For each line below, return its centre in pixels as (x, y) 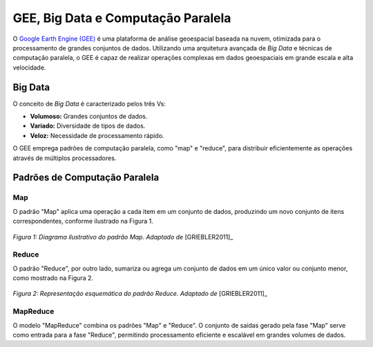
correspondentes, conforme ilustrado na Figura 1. (83, 221)
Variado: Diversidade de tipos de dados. (88, 126)
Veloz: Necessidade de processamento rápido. (97, 135)
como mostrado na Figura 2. (53, 278)
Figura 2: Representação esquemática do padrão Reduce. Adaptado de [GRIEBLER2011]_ (140, 294)
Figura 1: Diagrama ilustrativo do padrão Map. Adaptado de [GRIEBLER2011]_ (123, 237)
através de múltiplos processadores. (65, 158)
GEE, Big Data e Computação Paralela (122, 18)
